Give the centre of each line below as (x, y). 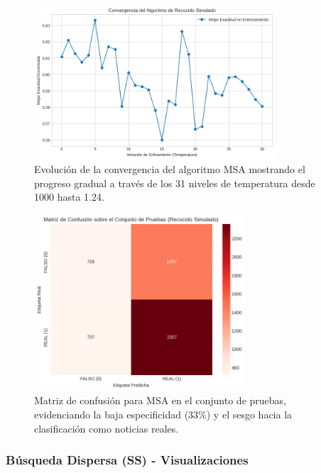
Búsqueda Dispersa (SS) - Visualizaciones (127, 460)
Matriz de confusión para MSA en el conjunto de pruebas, (160, 400)
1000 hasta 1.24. (69, 197)
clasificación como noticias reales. (107, 428)
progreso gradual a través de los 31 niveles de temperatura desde (175, 183)
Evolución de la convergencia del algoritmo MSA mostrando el (170, 169)
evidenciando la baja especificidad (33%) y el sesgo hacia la (163, 414)
